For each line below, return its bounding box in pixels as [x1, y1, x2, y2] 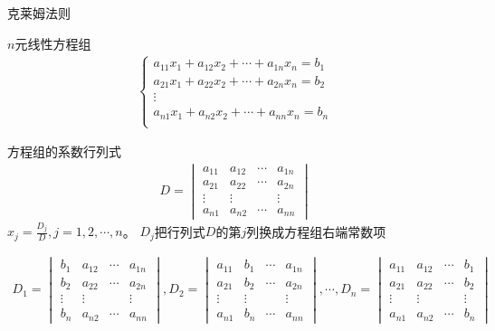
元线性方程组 [14, 33, 91, 52]
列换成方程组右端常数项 [246, 222, 386, 241]
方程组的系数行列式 [7, 142, 121, 161]
